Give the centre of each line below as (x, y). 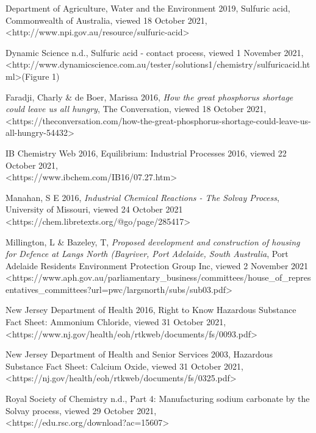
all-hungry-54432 (37, 132)
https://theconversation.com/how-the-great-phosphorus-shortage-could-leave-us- (161, 120)
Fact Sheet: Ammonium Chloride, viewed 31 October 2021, (116, 322)
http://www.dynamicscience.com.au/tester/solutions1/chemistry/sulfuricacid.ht (161, 64)
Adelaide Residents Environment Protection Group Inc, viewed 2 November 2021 (157, 265)
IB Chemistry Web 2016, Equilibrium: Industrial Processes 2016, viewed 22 (146, 153)
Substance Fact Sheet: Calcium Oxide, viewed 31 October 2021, (124, 366)
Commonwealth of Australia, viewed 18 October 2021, (106, 20)
